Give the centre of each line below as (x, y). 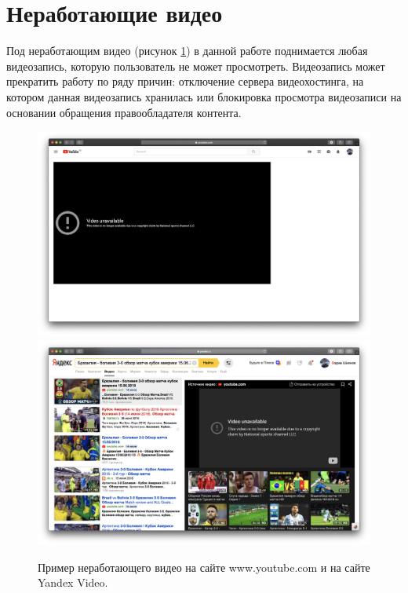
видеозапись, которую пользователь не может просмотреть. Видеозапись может (196, 66)
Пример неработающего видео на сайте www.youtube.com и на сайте (204, 567)
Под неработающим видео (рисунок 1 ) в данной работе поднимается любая (187, 51)
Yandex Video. (73, 582)
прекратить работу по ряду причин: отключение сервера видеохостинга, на (185, 81)
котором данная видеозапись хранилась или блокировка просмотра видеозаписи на (204, 96)
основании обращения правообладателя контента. (124, 112)
